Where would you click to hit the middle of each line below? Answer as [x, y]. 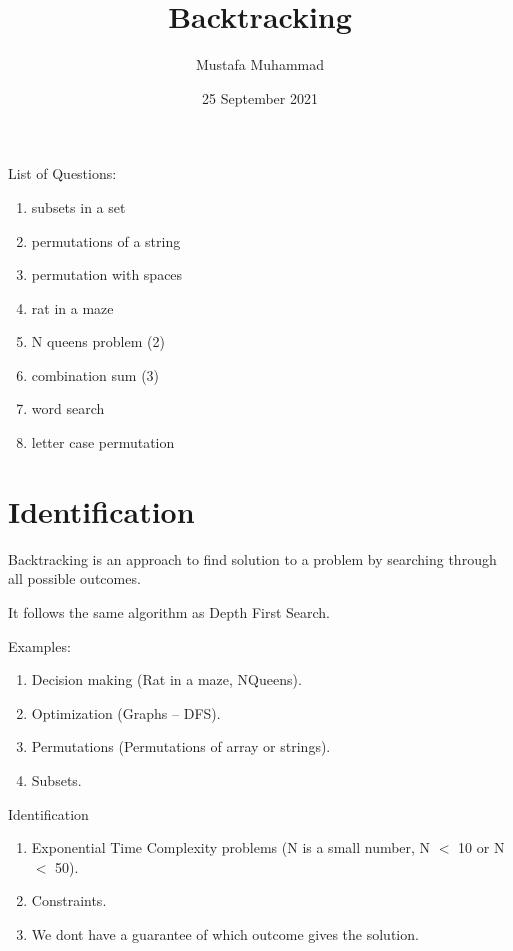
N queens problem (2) [98, 341]
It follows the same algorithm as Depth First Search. [169, 611]
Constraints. [69, 900]
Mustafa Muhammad [260, 64]
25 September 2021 [260, 97]
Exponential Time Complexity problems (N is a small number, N [231, 847]
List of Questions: [62, 173]
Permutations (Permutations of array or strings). [181, 746]
